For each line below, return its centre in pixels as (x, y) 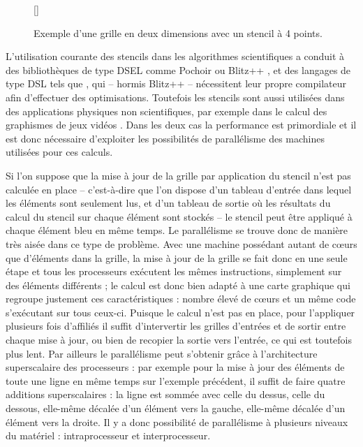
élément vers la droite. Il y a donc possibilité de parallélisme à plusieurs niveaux (177, 422)
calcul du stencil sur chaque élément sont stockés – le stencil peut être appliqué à (179, 216)
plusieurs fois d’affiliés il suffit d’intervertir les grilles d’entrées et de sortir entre (176, 326)
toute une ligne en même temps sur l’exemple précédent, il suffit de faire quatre (176, 380)
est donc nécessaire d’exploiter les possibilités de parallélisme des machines (165, 138)
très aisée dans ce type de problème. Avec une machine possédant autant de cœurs (181, 243)
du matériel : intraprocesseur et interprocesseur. (108, 435)
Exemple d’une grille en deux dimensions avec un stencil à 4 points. (178, 32)
